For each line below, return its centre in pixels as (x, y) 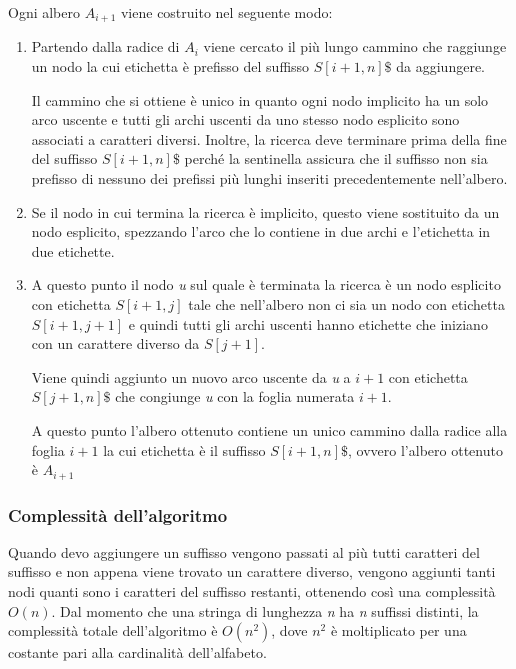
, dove (289, 630)
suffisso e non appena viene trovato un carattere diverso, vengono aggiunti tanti (252, 571)
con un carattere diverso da (115, 343)
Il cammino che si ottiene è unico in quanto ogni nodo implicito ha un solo (260, 99)
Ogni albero (44, 12)
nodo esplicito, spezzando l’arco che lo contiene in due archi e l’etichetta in (261, 231)
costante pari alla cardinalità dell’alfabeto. (137, 652)
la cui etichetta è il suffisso (184, 449)
